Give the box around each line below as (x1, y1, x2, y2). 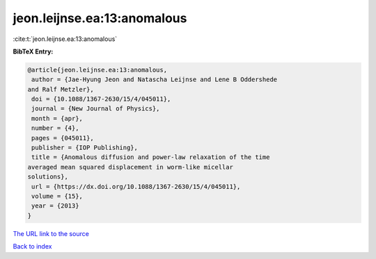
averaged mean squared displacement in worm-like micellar (27, 163, 233, 171)
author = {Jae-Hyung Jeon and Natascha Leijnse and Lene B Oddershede (31, 76, 278, 83)
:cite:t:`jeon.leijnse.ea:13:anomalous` (13, 35, 118, 43)
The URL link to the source (13, 229, 90, 237)
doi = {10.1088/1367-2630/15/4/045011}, (31, 95, 171, 103)
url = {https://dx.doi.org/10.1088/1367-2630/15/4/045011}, (31, 183, 241, 190)
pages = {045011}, (31, 134, 94, 142)
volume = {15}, (31, 192, 84, 200)
